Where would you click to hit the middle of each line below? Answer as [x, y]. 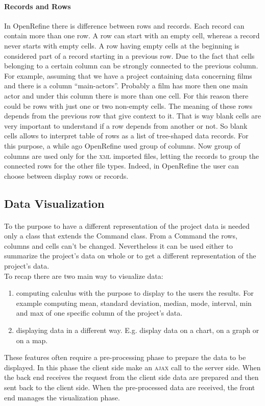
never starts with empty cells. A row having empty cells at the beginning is [122, 45]
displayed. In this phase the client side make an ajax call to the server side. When [132, 367]
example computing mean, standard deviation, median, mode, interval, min [134, 303]
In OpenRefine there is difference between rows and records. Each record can [124, 25]
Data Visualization [54, 203]
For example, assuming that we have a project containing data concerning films [128, 75]
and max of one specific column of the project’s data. [99, 313]
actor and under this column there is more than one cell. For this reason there [126, 95]
